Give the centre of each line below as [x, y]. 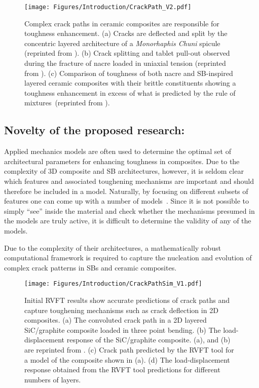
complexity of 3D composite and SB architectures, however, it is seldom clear [124, 171]
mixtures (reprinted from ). [67, 103]
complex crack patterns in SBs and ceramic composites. [90, 267]
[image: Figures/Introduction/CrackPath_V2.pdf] [108, 7]
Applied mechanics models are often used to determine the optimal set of [118, 151]
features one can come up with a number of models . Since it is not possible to [127, 201]
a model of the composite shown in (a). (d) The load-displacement [127, 359]
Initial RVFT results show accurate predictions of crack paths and [127, 300]
